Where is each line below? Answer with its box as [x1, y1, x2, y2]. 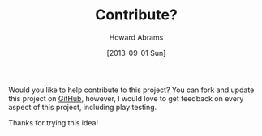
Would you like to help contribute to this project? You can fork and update [8, 85, 255, 95]
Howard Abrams [109, 32, 164, 42]
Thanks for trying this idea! [8, 117, 99, 127]
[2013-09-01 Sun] [106, 48, 166, 57]
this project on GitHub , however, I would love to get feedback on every [8, 93, 244, 103]
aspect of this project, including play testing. [8, 102, 157, 112]
